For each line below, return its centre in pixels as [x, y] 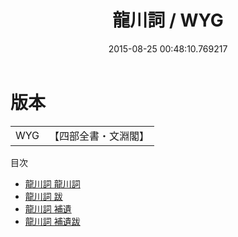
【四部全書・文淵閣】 [99, 136]
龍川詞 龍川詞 [52, 183]
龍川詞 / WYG [168, 20]
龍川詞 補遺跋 [52, 221]
